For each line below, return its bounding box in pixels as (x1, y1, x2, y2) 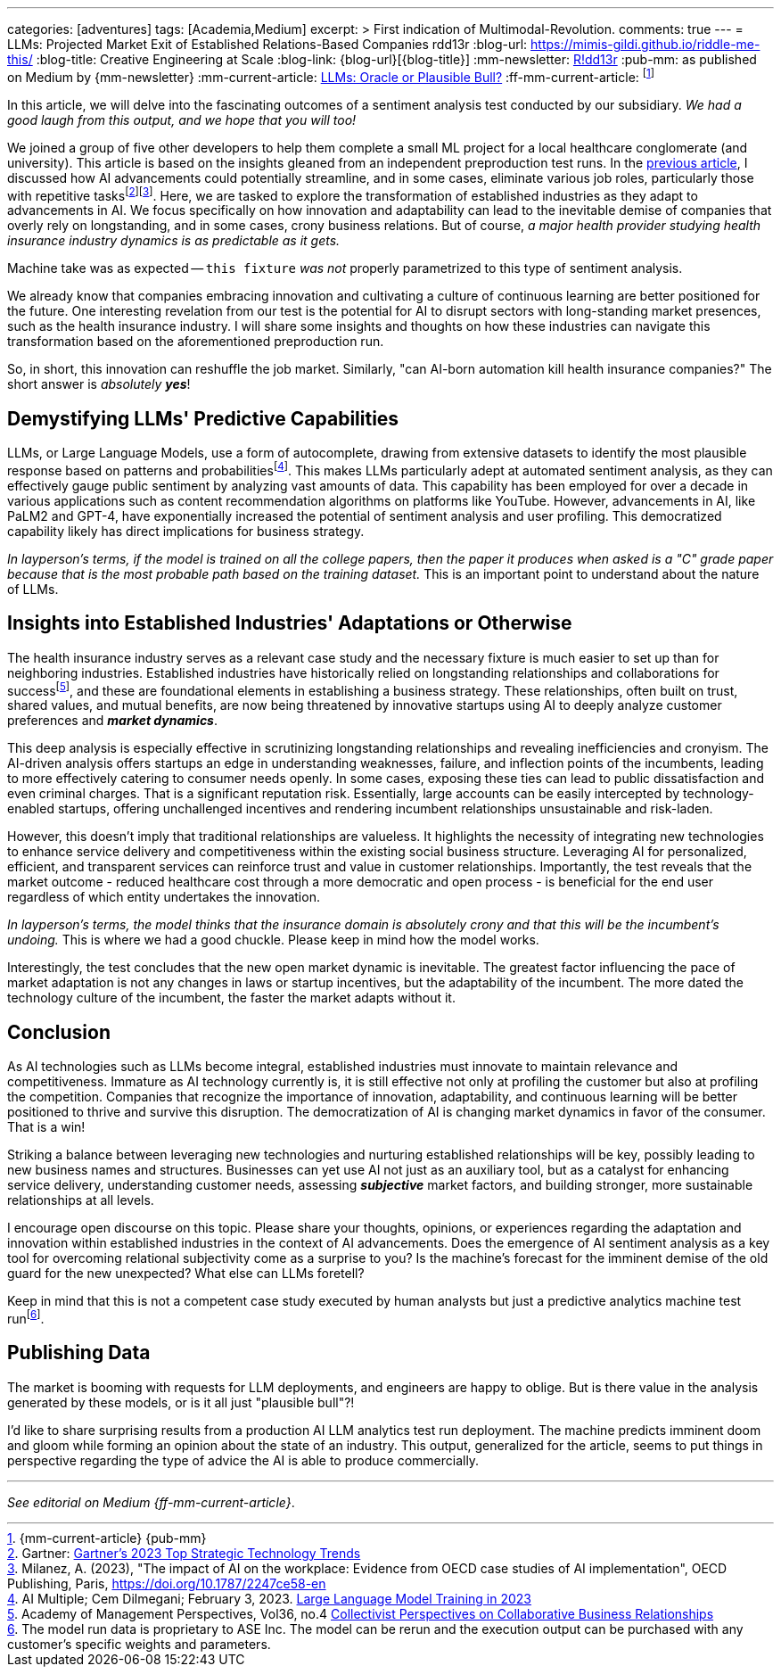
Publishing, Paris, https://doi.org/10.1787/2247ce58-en (7, 1575, 326, 1591)
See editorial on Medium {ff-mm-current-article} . (7, 1494, 295, 1510)
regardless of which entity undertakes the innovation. (7, 889, 320, 905)
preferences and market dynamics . (7, 713, 218, 729)
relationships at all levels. (7, 1192, 154, 1208)
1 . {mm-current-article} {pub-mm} (7, 1530, 207, 1546)
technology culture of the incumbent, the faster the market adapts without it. (7, 990, 456, 1006)
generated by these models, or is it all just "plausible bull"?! (7, 1394, 355, 1410)
